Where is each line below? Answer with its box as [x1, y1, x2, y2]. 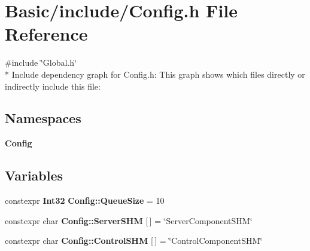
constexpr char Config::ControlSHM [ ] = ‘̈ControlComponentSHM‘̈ [5, 234, 263, 247]
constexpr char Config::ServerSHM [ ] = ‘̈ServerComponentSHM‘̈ [5, 214, 253, 226]
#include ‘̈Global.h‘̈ [5, 56, 77, 69]
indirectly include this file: [5, 79, 101, 92]
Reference [5, 22, 88, 46]
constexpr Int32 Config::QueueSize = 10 [5, 194, 165, 207]
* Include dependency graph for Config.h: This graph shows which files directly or [5, 68, 305, 80]
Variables [5, 166, 63, 185]
